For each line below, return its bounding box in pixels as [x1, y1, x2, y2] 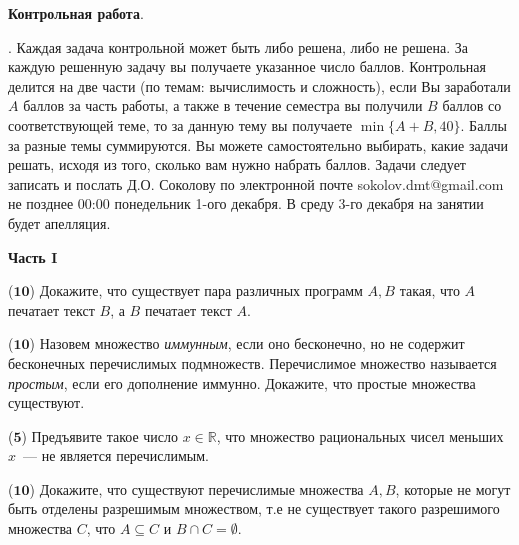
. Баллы [460, 114, 507, 135]
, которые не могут [395, 478, 511, 499]
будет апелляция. [8, 212, 111, 233]
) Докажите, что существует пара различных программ [29, 280, 363, 301]
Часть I [8, 246, 58, 267]
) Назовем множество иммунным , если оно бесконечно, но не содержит [29, 333, 465, 354]
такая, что [399, 280, 460, 301]
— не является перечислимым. [23, 445, 209, 466]
